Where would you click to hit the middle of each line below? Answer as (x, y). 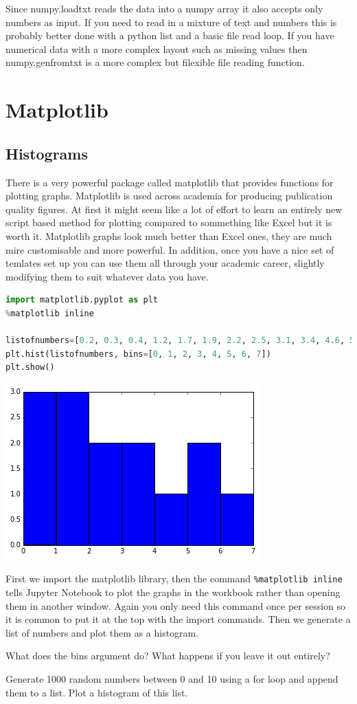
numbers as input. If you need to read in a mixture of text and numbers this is (171, 22)
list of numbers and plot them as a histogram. (102, 632)
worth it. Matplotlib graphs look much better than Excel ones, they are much (169, 235)
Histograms (47, 153)
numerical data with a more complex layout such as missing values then (157, 48)
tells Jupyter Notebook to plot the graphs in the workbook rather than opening (173, 592)
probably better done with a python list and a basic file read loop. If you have (170, 35)
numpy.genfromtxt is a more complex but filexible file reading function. (155, 62)
